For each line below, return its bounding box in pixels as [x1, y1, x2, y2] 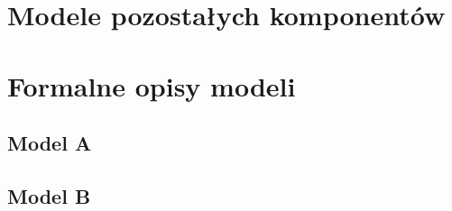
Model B [7, 181, 91, 209]
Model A [7, 129, 92, 157]
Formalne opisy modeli [7, 67, 296, 104]
